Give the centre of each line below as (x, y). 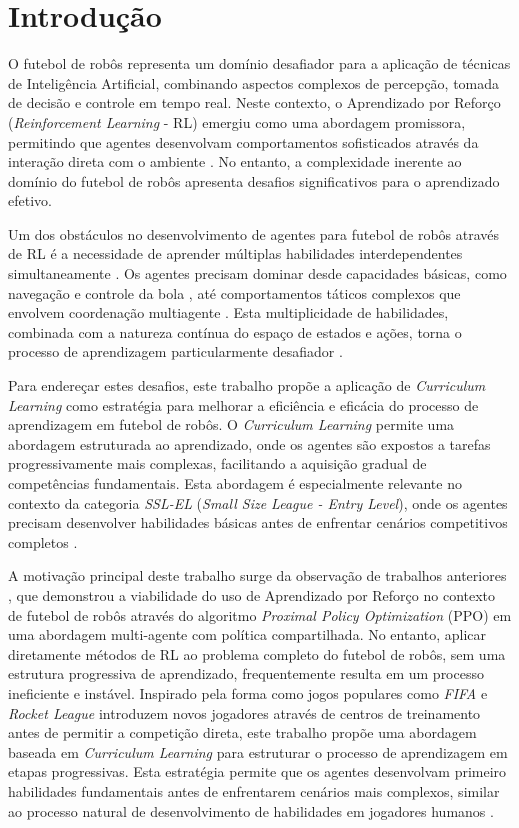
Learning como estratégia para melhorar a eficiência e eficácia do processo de (243, 404)
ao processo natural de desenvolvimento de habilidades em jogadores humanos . (251, 810)
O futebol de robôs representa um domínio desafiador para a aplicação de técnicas (259, 63)
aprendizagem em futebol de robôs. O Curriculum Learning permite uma (231, 424)
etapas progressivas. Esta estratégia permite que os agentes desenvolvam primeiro (257, 771)
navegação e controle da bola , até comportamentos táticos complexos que (234, 292)
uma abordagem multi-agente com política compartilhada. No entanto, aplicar (247, 634)
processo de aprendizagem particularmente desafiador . (175, 351)
